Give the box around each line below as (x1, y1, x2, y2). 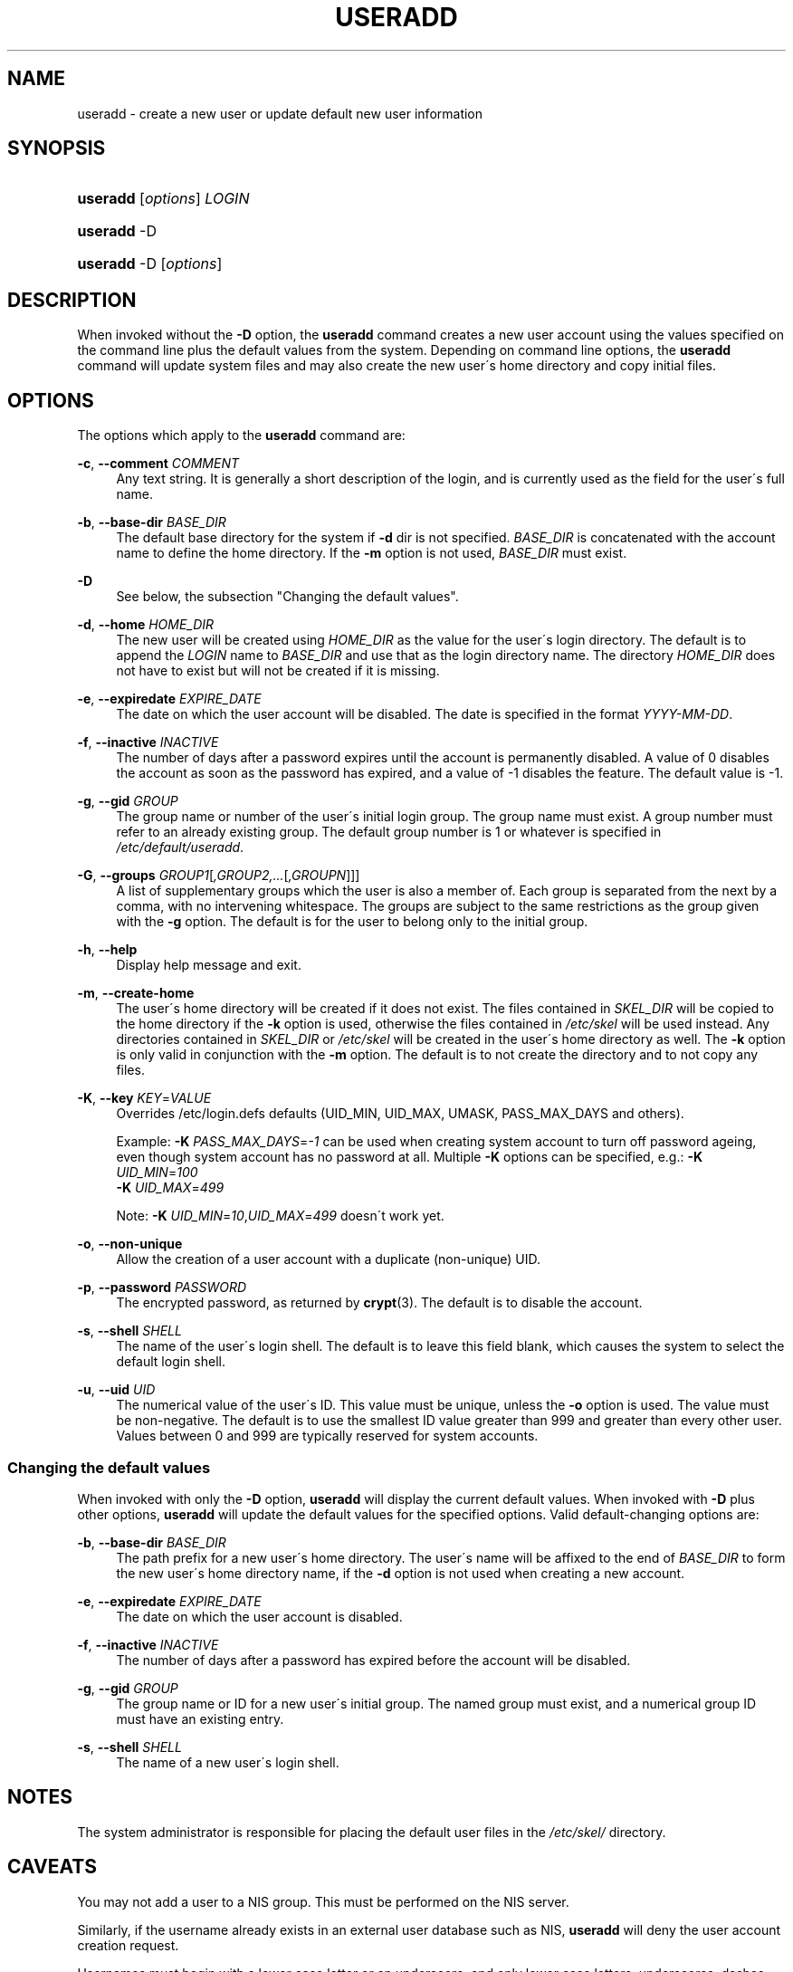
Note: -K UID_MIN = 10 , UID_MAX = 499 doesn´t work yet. (116, 1208, 444, 1224)
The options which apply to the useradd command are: (77, 427, 406, 444)
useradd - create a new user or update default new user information (77, 105, 483, 121)
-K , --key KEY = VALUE (77, 1090, 212, 1106)
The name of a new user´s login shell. (116, 1754, 339, 1770)
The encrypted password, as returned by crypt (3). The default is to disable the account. (116, 1295, 643, 1311)
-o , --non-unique (77, 1236, 183, 1252)
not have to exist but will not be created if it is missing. (116, 663, 440, 679)
